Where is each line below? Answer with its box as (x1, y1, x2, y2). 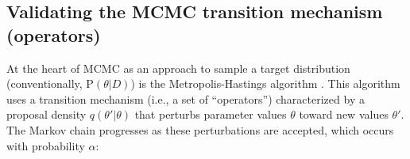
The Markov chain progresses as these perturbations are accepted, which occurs (6, 121, 394, 138)
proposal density (6, 106, 87, 123)
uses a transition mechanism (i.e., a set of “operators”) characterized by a (6, 90, 365, 107)
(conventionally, (6, 75, 83, 92)
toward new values (299, 106, 389, 123)
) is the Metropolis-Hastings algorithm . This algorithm (130, 75, 400, 92)
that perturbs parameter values (134, 106, 287, 123)
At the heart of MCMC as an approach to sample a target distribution (6, 59, 350, 76)
